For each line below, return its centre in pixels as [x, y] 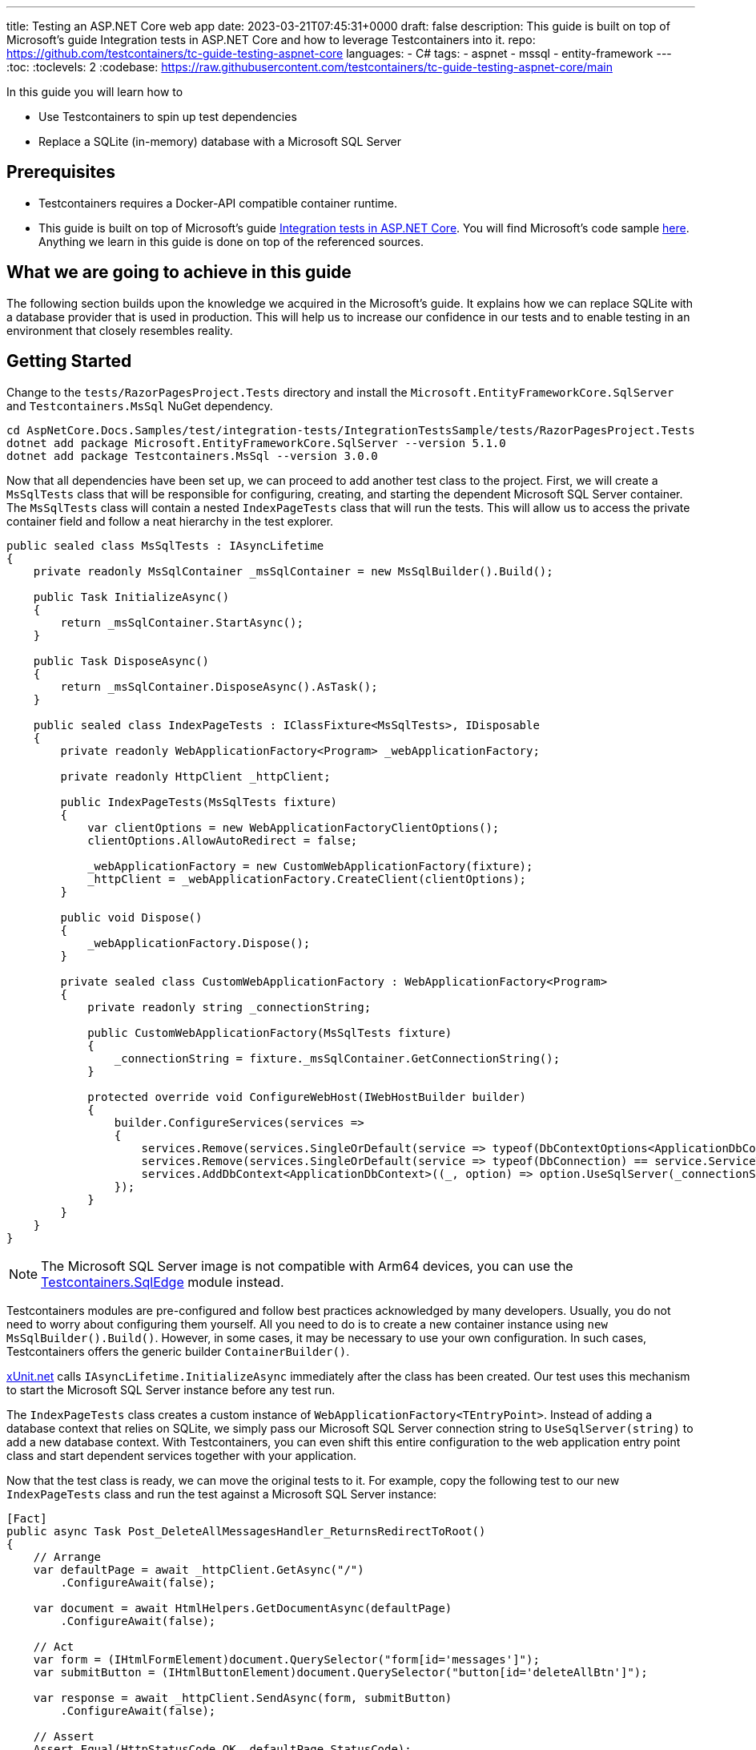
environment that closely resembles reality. [120, 330]
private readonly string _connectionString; [229, 1007]
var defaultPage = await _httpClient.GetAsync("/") [199, 1569]
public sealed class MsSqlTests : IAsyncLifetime [165, 545]
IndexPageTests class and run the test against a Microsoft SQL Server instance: [222, 1494]
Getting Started [69, 361]
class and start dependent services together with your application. [181, 1455]
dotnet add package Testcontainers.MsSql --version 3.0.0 [192, 456]
